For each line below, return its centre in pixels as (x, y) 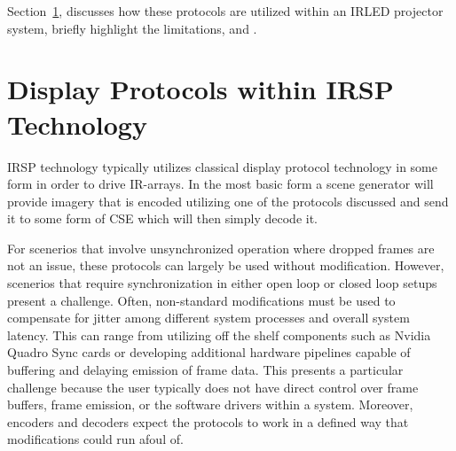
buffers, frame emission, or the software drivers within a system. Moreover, (210, 404)
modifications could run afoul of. (95, 439)
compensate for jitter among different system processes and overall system (208, 318)
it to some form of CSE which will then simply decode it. (162, 218)
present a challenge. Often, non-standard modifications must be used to (201, 300)
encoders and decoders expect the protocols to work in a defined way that (208, 421)
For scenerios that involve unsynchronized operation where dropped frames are (221, 248)
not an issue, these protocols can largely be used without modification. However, (226, 265)
